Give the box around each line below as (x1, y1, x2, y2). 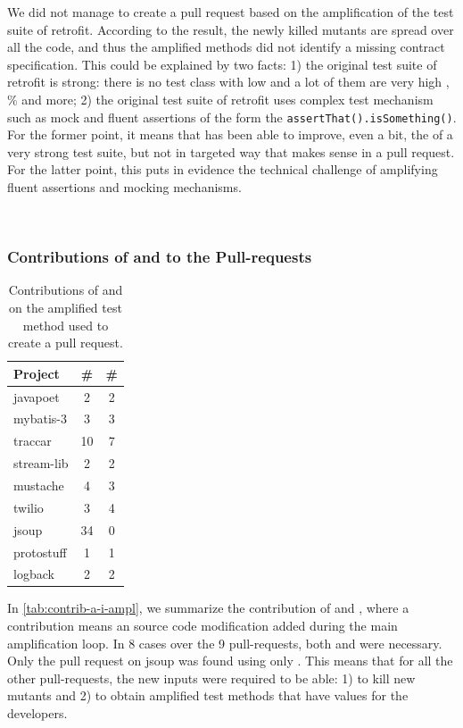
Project (13, 364, 60, 382)
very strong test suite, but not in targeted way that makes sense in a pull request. (7, 142, 455, 161)
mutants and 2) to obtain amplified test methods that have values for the (7, 686, 409, 705)
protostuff (13, 542, 67, 561)
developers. (7, 704, 68, 723)
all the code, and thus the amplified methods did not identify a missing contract (7, 38, 445, 56)
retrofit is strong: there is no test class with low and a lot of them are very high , (7, 72, 450, 91)
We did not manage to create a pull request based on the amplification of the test (7, 3, 454, 21)
